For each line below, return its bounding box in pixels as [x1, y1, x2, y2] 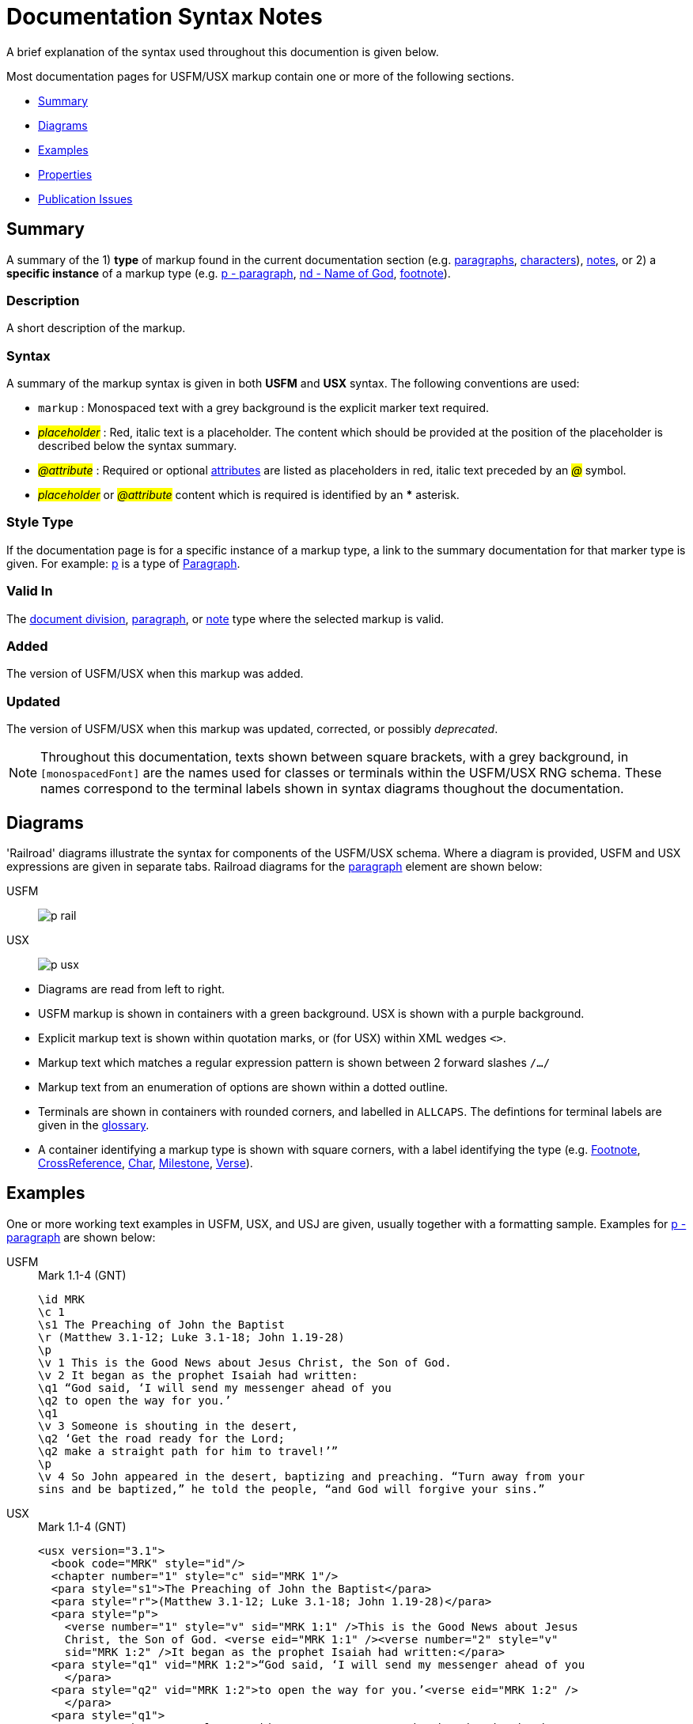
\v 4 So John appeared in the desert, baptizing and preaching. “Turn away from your [38, 1469, 585, 1483]
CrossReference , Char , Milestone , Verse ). [38, 1155, 253, 1170]
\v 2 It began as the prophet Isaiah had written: [38, 1368, 358, 1382]
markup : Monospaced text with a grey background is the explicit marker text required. [38, 401, 490, 415]
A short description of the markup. [6, 321, 186, 335]
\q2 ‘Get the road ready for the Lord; [38, 1431, 285, 1445]
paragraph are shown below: [6, 1230, 156, 1244]
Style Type [6, 514, 74, 531]
